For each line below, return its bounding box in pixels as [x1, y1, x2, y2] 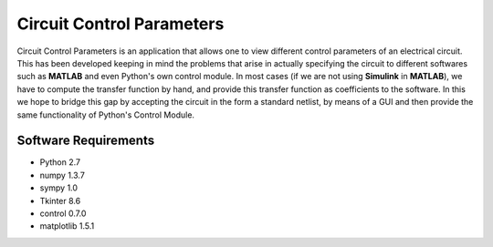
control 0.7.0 [39, 208, 87, 219]
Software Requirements [16, 133, 155, 149]
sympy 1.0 [39, 182, 78, 193]
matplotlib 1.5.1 [39, 221, 95, 232]
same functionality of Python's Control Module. [16, 109, 195, 120]
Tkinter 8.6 [39, 195, 81, 206]
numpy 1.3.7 [39, 170, 86, 180]
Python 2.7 [39, 157, 81, 168]
